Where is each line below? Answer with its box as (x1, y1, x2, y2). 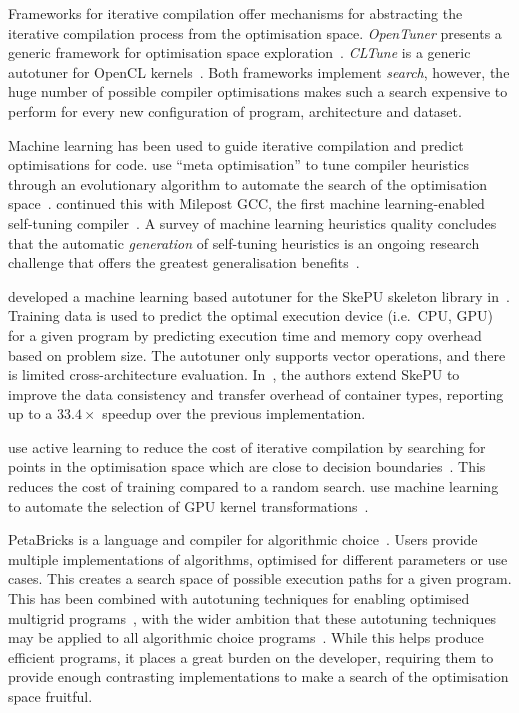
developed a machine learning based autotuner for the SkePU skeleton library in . (8, 285, 510, 306)
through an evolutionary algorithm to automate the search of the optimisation (8, 173, 488, 194)
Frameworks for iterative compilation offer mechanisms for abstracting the (8, 3, 463, 23)
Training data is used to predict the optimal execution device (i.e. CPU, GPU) (8, 305, 493, 326)
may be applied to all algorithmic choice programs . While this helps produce (8, 627, 484, 648)
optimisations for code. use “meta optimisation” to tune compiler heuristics (8, 154, 470, 175)
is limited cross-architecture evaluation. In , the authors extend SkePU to (8, 364, 460, 385)
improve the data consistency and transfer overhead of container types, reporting (8, 383, 504, 404)
